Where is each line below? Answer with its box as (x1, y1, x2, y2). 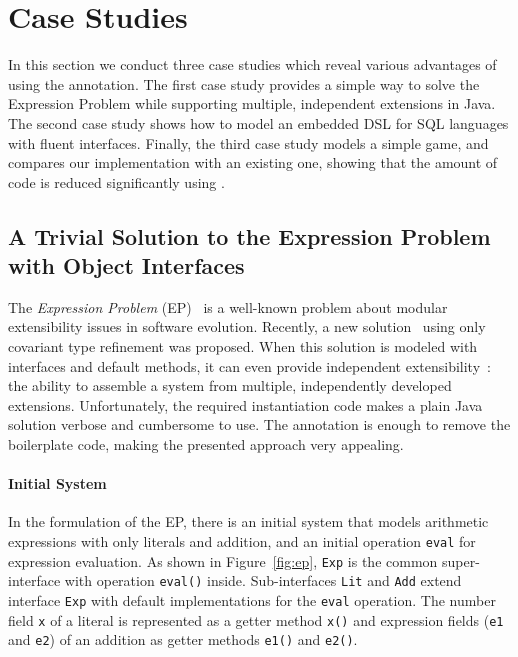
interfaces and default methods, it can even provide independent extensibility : (8, 355, 491, 376)
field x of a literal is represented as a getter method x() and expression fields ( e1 (8, 609, 504, 630)
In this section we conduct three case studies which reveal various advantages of (8, 54, 497, 75)
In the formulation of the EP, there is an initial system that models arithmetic (8, 511, 489, 532)
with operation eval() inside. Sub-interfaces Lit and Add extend (64, 570, 462, 591)
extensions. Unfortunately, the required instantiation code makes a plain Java (8, 394, 483, 415)
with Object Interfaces (8, 250, 245, 281)
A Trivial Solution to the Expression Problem (8, 220, 491, 251)
